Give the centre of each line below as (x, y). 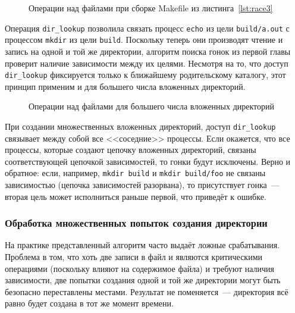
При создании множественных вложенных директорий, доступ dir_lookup (140, 126)
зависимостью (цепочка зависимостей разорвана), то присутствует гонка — (142, 185)
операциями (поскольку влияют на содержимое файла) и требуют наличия (140, 268)
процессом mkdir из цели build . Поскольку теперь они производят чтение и (144, 40)
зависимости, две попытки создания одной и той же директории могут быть (143, 280)
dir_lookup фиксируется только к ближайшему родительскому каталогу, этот (145, 75)
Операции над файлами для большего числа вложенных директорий (152, 106)
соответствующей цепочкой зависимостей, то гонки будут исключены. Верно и (148, 161)
